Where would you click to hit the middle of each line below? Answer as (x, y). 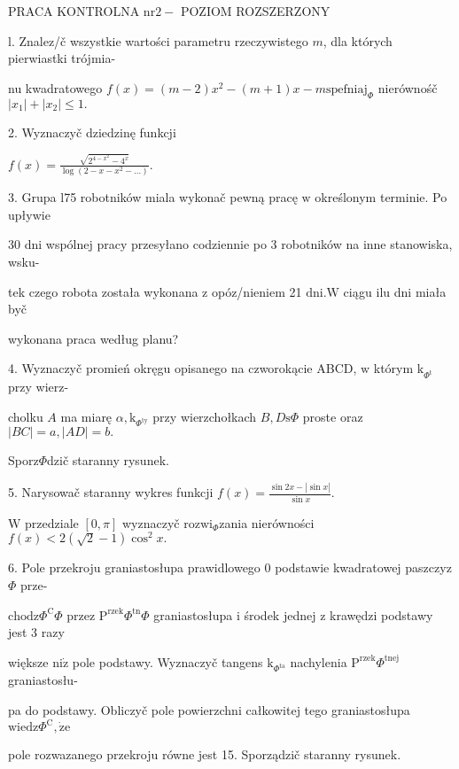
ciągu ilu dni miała (395, 291)
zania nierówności (267, 522)
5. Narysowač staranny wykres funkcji (111, 492)
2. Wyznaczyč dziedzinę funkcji (92, 132)
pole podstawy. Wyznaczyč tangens (167, 661)
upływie (29, 214)
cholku (26, 416)
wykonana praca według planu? (93, 338)
